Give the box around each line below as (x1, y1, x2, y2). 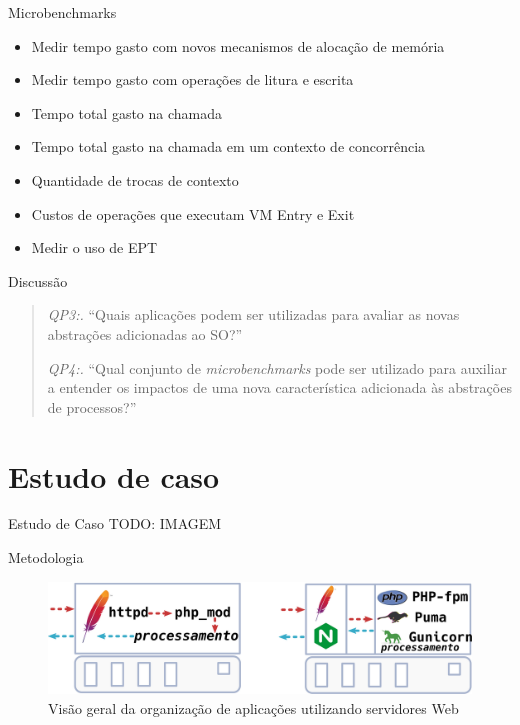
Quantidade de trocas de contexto (31, 169, 239, 190)
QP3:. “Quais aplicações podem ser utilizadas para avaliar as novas (47, 304, 460, 325)
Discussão (8, 270, 68, 291)
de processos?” (47, 396, 137, 417)
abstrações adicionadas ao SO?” (47, 323, 243, 344)
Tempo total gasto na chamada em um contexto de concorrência (31, 136, 426, 157)
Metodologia (8, 547, 84, 568)
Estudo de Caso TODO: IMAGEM (8, 513, 222, 534)
